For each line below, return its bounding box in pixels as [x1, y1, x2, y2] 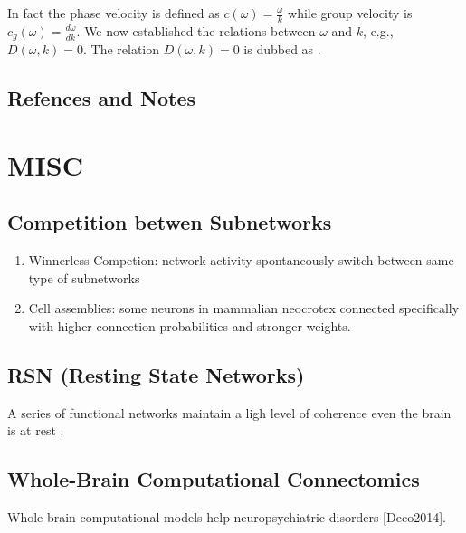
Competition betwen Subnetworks [7, 208, 332, 236]
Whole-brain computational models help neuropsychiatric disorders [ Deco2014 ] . [7, 508, 446, 527]
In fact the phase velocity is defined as [7, 4, 220, 22]
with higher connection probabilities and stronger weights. [28, 317, 351, 336]
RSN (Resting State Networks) [7, 361, 305, 388]
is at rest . [7, 421, 64, 440]
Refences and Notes [7, 84, 196, 112]
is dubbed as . [243, 40, 321, 59]
